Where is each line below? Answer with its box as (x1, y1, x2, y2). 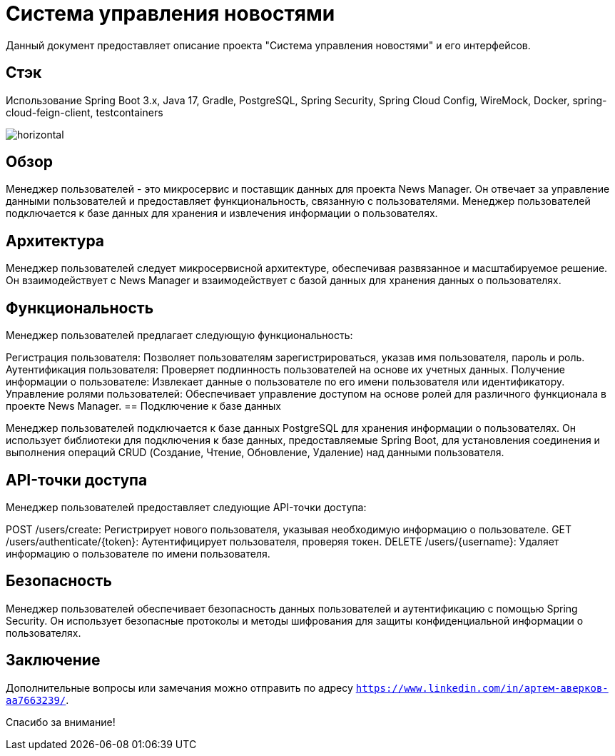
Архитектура (6, 231, 105, 250)
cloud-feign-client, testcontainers (6, 106, 163, 119)
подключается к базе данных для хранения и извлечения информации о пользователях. (6, 207, 438, 220)
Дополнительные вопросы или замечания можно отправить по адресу (6, 681, 353, 694)
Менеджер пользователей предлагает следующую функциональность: (6, 329, 353, 342)
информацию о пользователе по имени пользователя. (6, 547, 270, 560)
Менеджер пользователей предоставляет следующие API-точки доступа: (6, 500, 367, 513)
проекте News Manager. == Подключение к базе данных (6, 400, 281, 413)
